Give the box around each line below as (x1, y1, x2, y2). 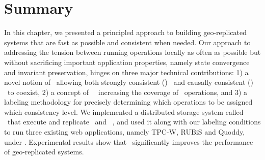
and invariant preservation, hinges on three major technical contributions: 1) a (4, 67, 249, 77)
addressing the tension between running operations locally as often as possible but (4, 47, 261, 57)
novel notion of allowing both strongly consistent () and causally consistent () (4, 77, 253, 87)
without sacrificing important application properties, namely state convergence (4, 56, 250, 67)
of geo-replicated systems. (4, 146, 84, 157)
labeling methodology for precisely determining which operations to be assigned (4, 97, 253, 107)
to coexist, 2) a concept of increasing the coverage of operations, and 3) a (7, 86, 248, 97)
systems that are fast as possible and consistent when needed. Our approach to (4, 37, 251, 47)
